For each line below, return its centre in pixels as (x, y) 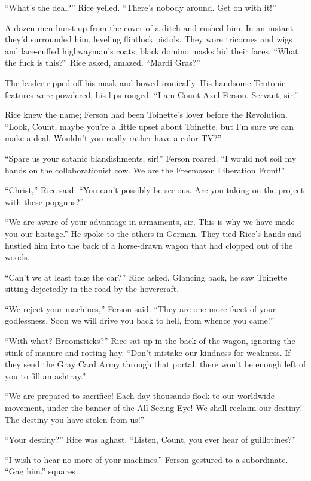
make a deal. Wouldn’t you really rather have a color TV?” (113, 138)
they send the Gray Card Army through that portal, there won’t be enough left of (155, 364)
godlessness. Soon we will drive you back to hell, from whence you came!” (140, 320)
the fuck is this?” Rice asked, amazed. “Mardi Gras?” (103, 63)
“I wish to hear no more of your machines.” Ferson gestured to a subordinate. (147, 459)
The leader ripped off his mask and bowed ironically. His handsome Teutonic (145, 82)
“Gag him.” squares (40, 471)
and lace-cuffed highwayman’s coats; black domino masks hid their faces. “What (152, 51)
